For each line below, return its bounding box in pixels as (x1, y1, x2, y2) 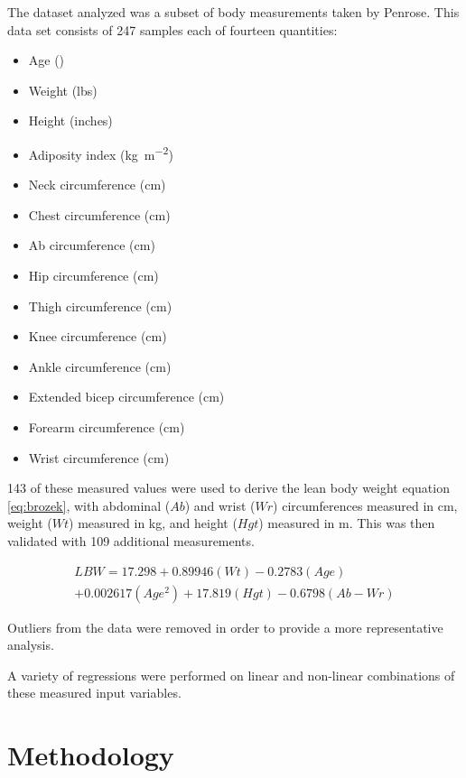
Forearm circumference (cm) (28, 417, 185, 436)
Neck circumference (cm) (28, 175, 166, 194)
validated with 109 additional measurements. (7, 531, 255, 550)
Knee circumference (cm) (28, 327, 167, 346)
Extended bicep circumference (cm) (28, 387, 225, 406)
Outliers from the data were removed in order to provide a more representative (7, 617, 443, 636)
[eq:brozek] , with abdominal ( (7, 496, 171, 514)
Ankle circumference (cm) (28, 357, 172, 375)
